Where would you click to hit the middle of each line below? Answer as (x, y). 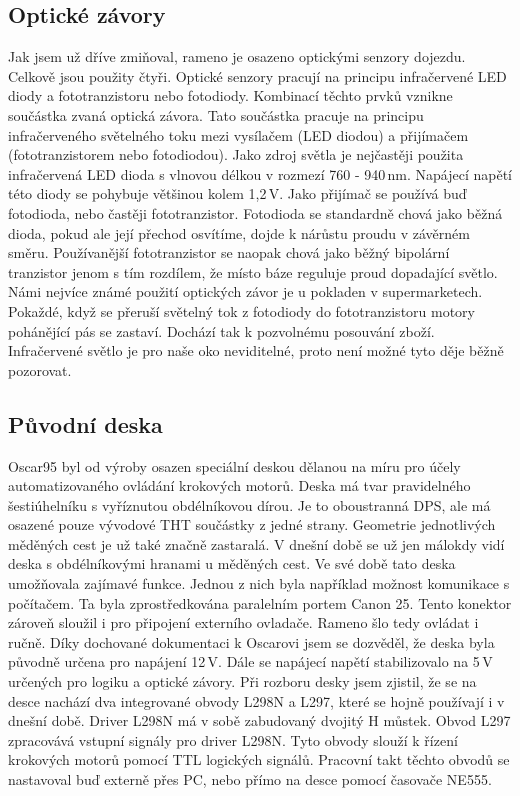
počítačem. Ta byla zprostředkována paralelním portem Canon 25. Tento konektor (260, 602)
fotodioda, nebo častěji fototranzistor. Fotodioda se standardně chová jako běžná (255, 212)
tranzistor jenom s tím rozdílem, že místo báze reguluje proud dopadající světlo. (253, 271)
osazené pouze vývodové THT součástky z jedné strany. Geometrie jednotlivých (252, 524)
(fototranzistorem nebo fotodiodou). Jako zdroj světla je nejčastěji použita (236, 154)
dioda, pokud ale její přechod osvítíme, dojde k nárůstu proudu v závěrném (239, 232)
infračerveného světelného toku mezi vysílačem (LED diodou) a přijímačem (238, 134)
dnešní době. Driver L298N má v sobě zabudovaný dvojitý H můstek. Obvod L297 (259, 720)
